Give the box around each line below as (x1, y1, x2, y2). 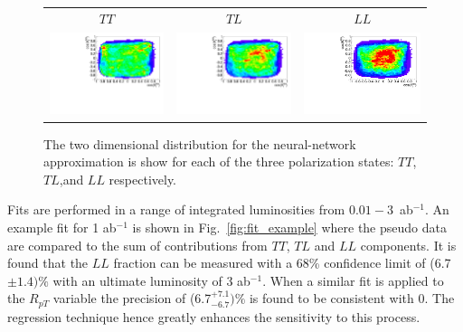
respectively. (109, 169, 177, 188)
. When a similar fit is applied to (262, 270, 444, 289)
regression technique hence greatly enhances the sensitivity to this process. (7, 307, 420, 326)
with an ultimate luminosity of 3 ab (52, 270, 250, 289)
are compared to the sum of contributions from (7, 235, 268, 254)
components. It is (360, 235, 457, 254)
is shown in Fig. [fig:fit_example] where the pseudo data (132, 217, 447, 236)
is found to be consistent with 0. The (249, 289, 455, 308)
